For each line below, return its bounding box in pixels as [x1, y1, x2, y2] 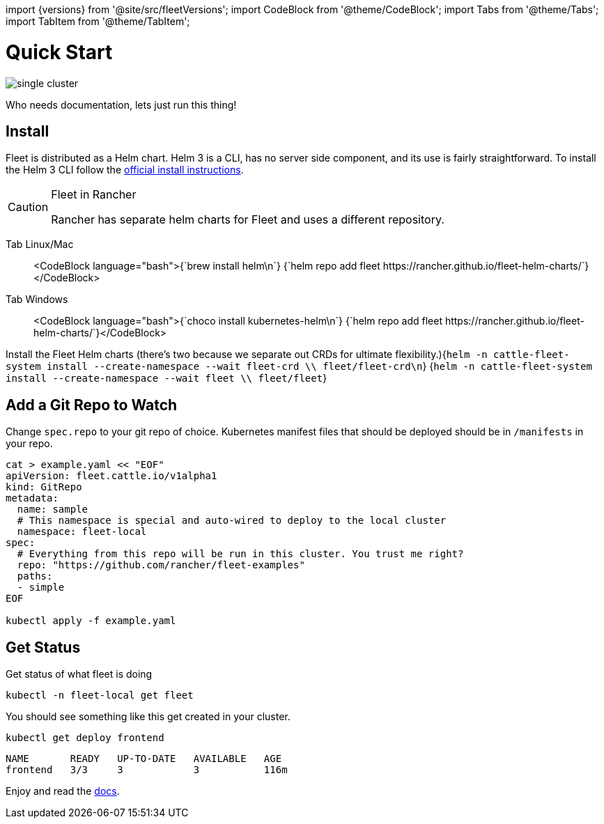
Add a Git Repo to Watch [6, 396, 178, 414]
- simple [17, 582, 65, 593]
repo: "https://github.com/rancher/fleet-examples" [17, 559, 305, 571]
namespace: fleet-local [17, 526, 147, 538]
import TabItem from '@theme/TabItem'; [6, 15, 190, 27]
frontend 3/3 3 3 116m [6, 764, 288, 776]
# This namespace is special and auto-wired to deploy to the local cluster [17, 515, 447, 527]
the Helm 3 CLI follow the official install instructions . [6, 164, 244, 176]
